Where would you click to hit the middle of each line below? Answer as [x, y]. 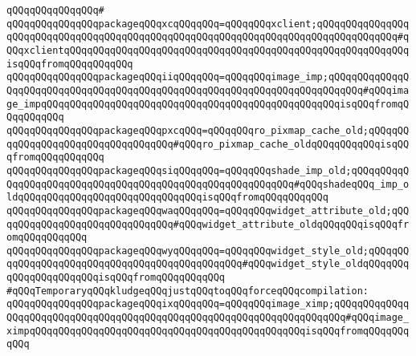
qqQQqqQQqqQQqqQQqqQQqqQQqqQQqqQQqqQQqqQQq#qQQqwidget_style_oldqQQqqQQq [208, 264]
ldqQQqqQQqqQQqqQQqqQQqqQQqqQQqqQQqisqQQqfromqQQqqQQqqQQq [167, 198]
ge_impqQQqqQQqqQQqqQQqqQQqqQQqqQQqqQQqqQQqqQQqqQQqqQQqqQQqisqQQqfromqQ [208, 104]
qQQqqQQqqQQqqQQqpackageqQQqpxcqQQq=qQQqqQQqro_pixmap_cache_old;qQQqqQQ [208, 130]
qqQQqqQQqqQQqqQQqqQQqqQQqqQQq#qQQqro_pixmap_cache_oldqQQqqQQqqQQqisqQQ [208, 144]
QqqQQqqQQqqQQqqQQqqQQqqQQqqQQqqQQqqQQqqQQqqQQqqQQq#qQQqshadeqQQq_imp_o [208, 184]
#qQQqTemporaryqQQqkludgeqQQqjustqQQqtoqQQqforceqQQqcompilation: [188, 291]
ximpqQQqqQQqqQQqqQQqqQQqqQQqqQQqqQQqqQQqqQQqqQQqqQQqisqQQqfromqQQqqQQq [208, 331]
